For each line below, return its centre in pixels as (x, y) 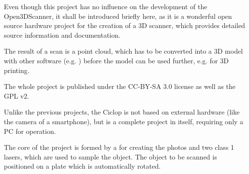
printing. (17, 70)
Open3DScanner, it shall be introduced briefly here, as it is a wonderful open (118, 16)
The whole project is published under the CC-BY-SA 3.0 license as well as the (120, 86)
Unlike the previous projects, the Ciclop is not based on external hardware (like (122, 112)
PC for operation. (30, 131)
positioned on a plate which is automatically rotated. (82, 166)
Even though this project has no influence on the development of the (106, 6)
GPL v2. (17, 95)
